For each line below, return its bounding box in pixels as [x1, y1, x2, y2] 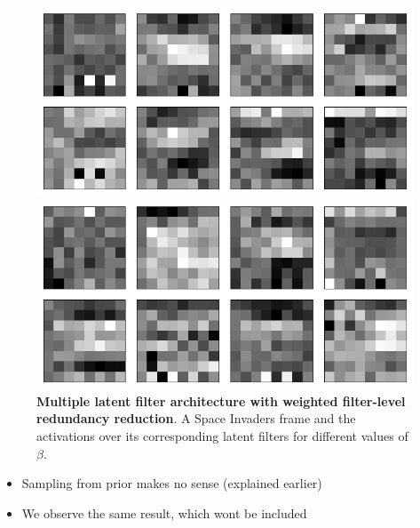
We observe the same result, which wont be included [21, 503, 307, 522]
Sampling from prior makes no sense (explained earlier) [21, 474, 322, 492]
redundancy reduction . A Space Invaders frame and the [36, 409, 356, 428]
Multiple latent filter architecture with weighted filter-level [36, 391, 406, 410]
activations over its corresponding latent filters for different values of [36, 426, 408, 444]
